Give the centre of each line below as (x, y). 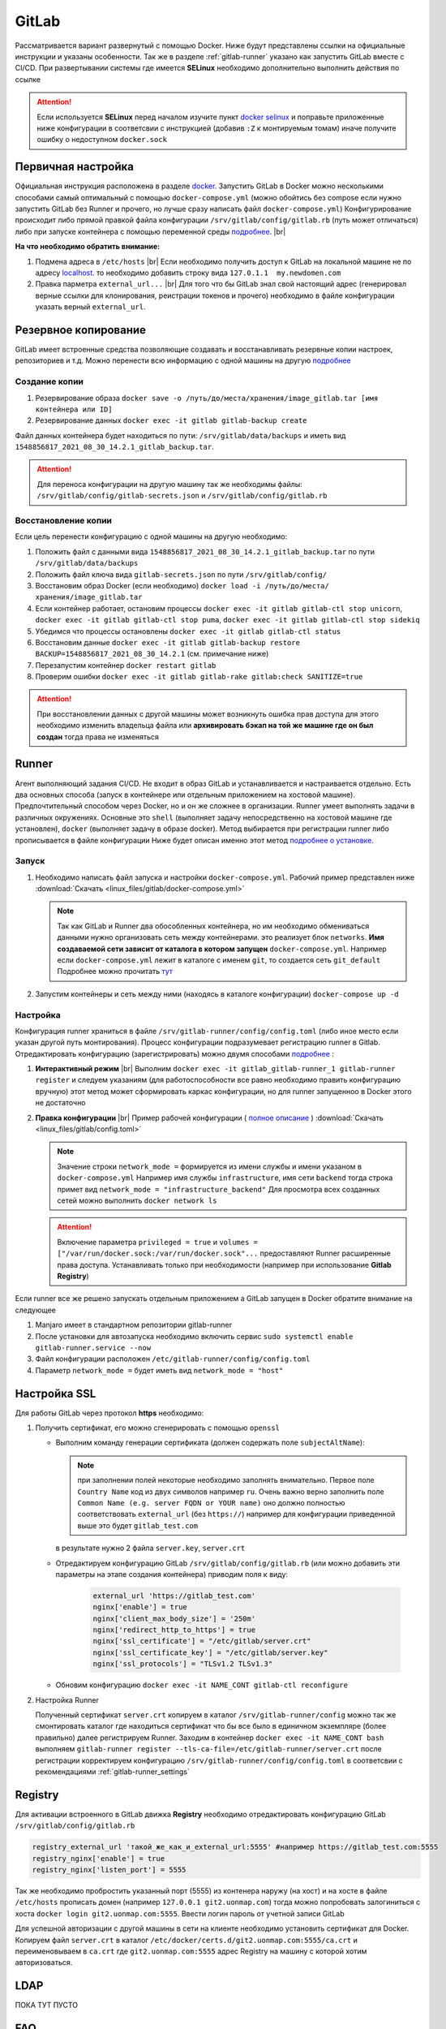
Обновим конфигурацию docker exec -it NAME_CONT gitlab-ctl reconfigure (202, 1685)
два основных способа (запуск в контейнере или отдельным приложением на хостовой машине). (185, 795)
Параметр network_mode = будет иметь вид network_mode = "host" (159, 1370)
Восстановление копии (64, 521)
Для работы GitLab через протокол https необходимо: (109, 1413)
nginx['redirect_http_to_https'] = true (174, 1630)
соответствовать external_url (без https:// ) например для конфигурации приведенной (236, 1514)
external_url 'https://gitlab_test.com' (174, 1596)
